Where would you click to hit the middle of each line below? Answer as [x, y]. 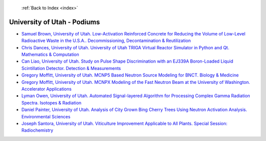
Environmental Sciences [46, 116]
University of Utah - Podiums [55, 22]
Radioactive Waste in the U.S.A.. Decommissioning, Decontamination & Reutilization [106, 41]
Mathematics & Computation [50, 55]
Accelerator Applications [47, 89]
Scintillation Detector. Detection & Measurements [71, 68]
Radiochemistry [37, 130]
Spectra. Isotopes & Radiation [51, 103]
